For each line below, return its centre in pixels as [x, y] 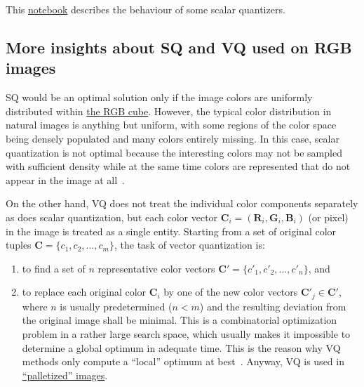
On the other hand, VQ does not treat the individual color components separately [182, 203]
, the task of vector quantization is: [189, 245]
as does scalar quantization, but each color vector [112, 217]
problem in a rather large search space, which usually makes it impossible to [186, 333]
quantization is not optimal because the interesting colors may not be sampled [174, 152]
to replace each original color [84, 292]
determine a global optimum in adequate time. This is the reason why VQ [181, 347]
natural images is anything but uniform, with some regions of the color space [171, 125]
